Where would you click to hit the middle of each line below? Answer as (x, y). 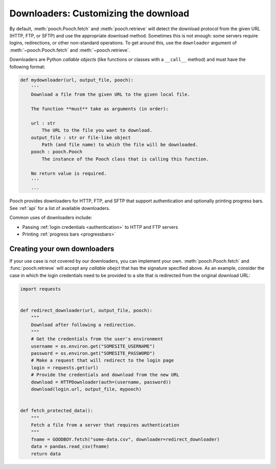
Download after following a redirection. (84, 325)
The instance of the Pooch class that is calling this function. (125, 159)
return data (46, 454)
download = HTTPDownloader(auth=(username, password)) (101, 382)
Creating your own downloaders (62, 249)
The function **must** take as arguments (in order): (100, 109)
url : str (43, 123)
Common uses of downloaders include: (51, 218)
